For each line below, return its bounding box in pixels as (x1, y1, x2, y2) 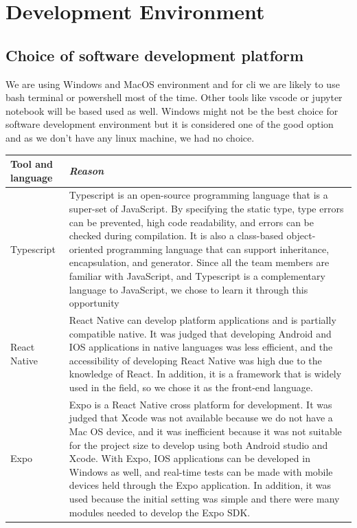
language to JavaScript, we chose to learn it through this (69, 282, 308, 296)
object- (286, 228, 316, 243)
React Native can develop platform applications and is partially (69, 313, 336, 327)
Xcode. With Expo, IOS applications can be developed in (69, 451, 310, 465)
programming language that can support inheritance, (106, 241, 330, 256)
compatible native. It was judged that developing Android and (69, 326, 332, 340)
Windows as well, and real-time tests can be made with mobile (69, 464, 333, 478)
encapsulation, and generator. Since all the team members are (69, 255, 330, 269)
